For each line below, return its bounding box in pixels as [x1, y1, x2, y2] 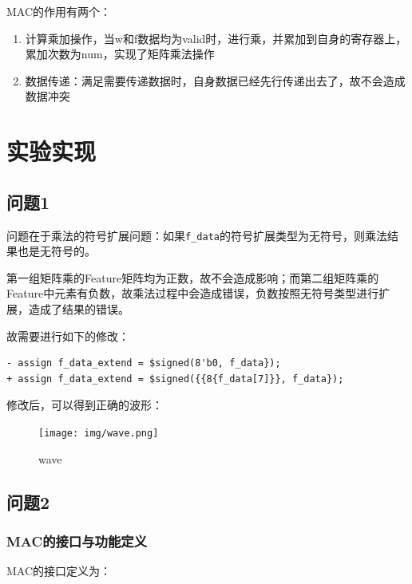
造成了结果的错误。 [28, 300, 129, 317]
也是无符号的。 [17, 243, 96, 259]
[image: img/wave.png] [38, 427, 159, 439]
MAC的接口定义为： [6, 562, 112, 579]
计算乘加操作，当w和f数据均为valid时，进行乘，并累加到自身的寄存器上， [25, 30, 407, 46]
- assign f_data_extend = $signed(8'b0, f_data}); [6, 357, 281, 369]
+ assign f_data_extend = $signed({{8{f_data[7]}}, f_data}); [6, 373, 344, 385]
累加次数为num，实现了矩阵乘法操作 [25, 45, 215, 62]
